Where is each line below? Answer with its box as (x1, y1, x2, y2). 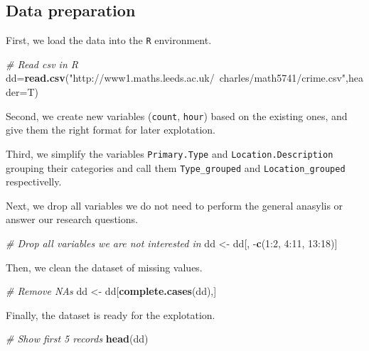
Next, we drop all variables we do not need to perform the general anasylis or (6, 198, 343, 212)
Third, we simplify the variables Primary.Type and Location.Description (6, 146, 333, 161)
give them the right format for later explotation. (6, 122, 215, 137)
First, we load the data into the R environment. (6, 33, 212, 48)
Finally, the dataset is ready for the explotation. (6, 307, 215, 322)
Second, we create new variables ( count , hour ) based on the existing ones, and (6, 108, 348, 123)
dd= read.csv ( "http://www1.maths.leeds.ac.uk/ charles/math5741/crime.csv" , (6, 70, 348, 85)
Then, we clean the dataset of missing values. (6, 259, 203, 274)
